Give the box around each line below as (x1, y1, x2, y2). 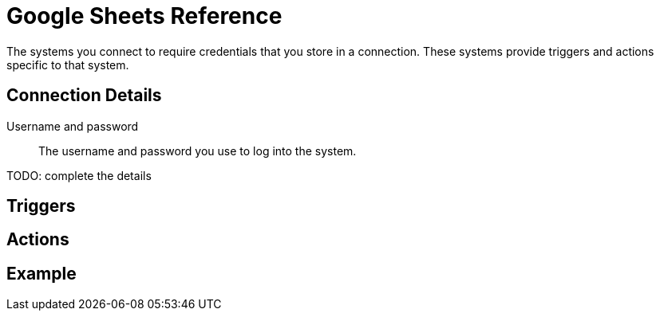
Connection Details (6, 85, 162, 106)
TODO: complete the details (6, 168, 152, 182)
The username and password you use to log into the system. (38, 143, 357, 158)
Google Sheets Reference (6, 2, 283, 29)
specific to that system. (6, 57, 129, 72)
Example (6, 263, 77, 284)
